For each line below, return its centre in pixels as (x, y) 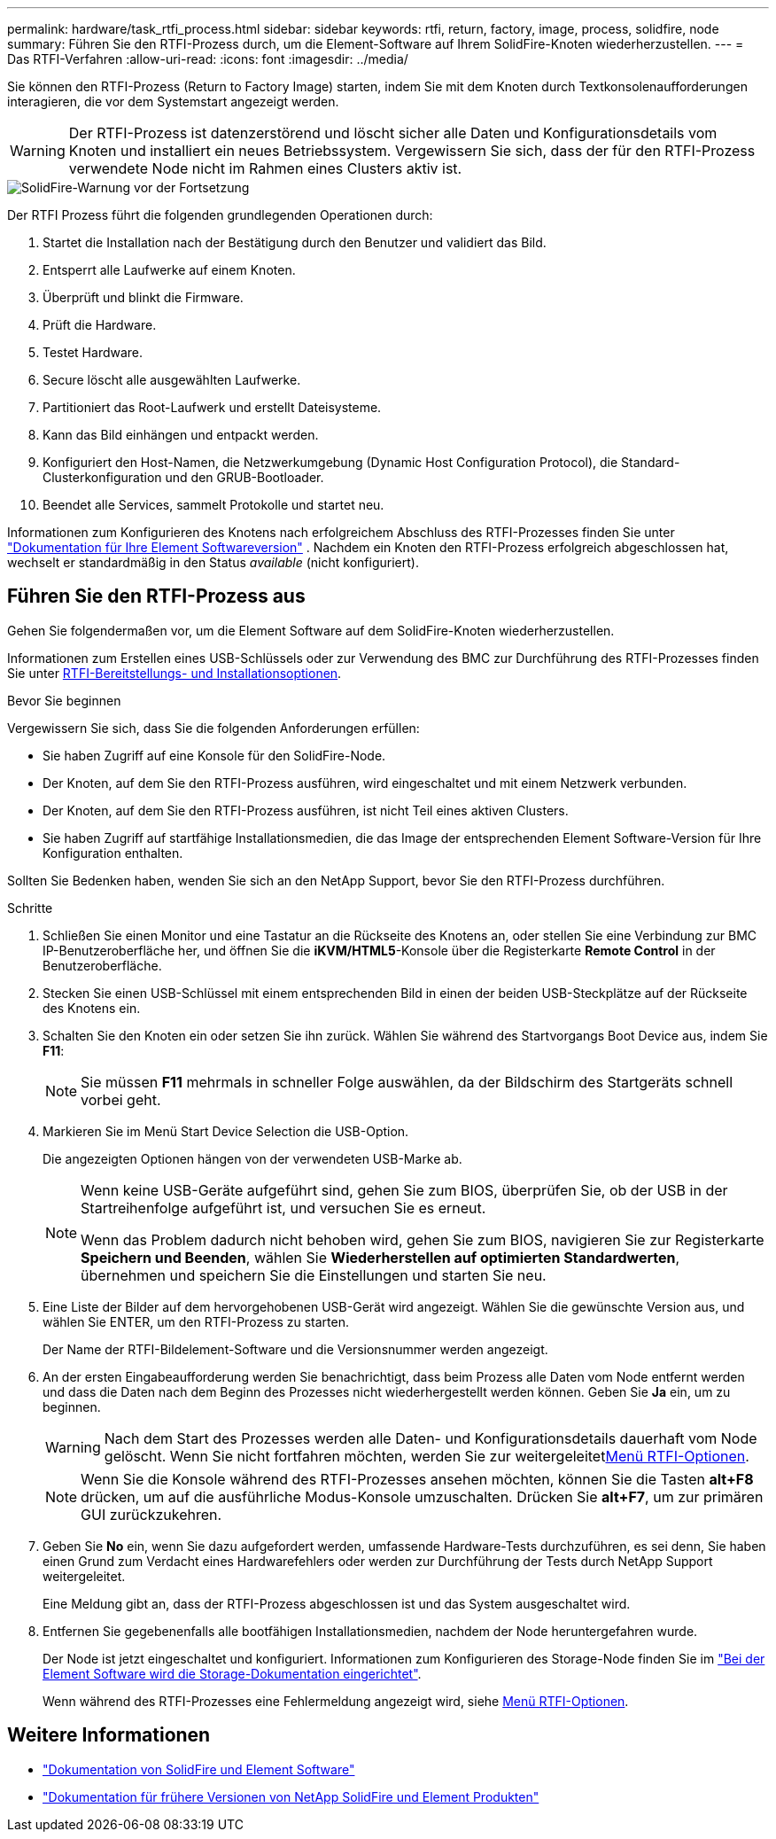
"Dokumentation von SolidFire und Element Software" (199, 1769)
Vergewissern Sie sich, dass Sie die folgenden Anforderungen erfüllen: (213, 728)
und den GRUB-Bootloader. (244, 477)
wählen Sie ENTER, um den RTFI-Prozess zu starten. (196, 1321)
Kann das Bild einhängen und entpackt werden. (181, 435)
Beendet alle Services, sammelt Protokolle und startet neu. (213, 505)
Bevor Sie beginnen (64, 700)
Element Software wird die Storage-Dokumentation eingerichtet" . (232, 1673)
